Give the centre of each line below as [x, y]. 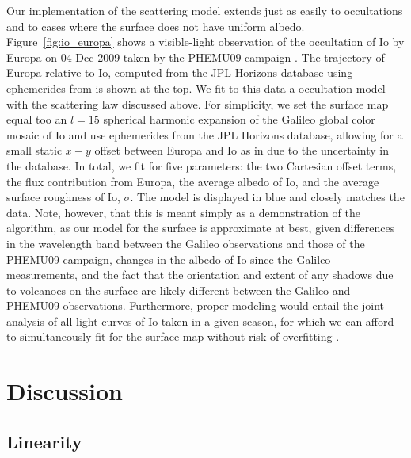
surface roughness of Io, [63, 197]
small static [34, 150]
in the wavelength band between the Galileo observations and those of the [186, 243]
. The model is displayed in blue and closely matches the [267, 197]
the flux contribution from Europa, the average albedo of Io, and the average [193, 181]
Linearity [44, 441]
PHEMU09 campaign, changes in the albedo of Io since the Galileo [169, 259]
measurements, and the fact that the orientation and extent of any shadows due [200, 275]
